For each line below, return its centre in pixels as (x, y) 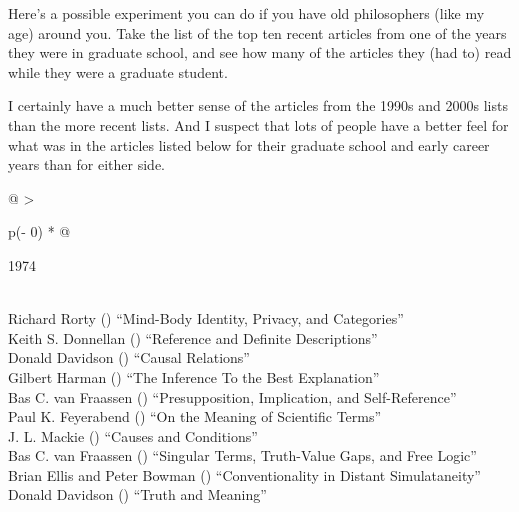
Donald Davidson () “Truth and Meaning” (137, 494)
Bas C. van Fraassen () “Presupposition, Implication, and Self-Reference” (232, 396)
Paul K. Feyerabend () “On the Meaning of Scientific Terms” (195, 416)
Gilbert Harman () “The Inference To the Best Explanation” (194, 376)
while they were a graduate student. (118, 71)
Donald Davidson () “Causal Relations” (129, 357)
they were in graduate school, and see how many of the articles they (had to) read (260, 52)
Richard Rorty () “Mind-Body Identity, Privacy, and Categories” (206, 318)
